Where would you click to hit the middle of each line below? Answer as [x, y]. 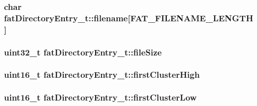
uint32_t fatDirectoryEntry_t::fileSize [83, 52]
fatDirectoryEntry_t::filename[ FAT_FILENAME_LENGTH [129, 18]
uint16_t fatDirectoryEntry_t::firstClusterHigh [102, 75]
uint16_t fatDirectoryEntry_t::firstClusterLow [100, 97]
